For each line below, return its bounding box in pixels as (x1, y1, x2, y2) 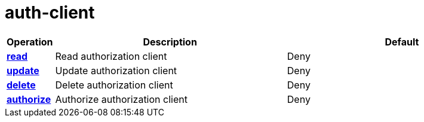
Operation (7, 35, 53, 48)
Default (385, 35, 419, 48)
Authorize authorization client (55, 93, 188, 105)
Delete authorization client (55, 78, 173, 91)
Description (143, 35, 197, 48)
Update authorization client (55, 64, 177, 77)
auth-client (5, 2, 95, 23)
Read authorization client (55, 50, 167, 62)
